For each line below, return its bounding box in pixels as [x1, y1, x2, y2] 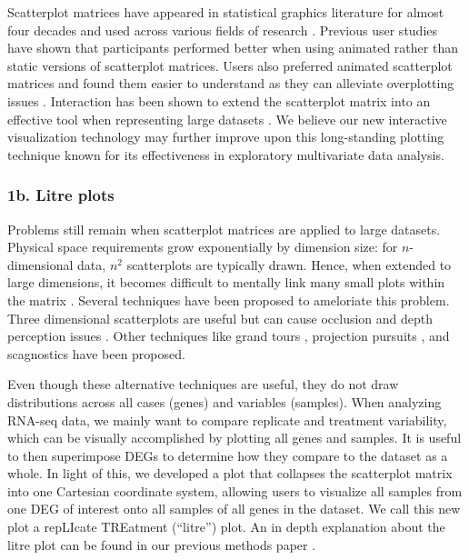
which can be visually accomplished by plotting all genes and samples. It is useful [7, 428, 462, 447]
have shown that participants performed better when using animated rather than [7, 38, 458, 57]
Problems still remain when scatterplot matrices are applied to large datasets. [7, 219, 441, 238]
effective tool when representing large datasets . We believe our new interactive [7, 109, 447, 128]
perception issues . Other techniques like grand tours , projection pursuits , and [7, 326, 450, 345]
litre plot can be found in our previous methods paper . [7, 535, 316, 554]
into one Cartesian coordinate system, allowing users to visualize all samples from [7, 481, 463, 500]
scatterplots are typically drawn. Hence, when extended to [126, 255, 452, 274]
